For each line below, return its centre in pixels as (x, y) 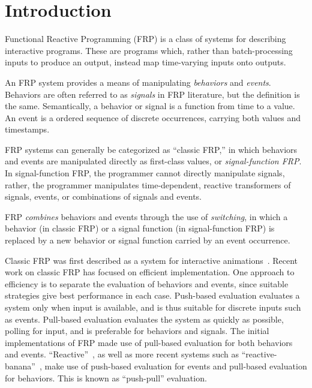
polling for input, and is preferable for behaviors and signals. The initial (137, 331)
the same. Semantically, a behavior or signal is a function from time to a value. (150, 106)
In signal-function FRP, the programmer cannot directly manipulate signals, (145, 173)
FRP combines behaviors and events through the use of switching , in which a (146, 216)
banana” (20, 366)
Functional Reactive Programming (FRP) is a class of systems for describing (145, 39)
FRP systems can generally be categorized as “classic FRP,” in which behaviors (151, 149)
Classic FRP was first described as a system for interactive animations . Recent (151, 260)
